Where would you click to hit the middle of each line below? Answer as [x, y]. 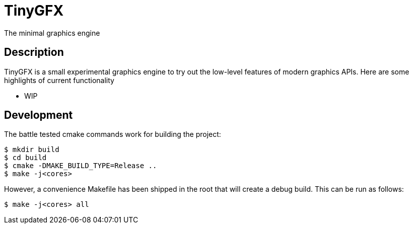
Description [34, 52]
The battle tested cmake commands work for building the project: [113, 134]
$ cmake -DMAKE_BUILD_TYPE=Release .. [81, 166]
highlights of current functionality [59, 80]
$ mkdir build [32, 150]
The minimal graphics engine [52, 33]
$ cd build [25, 158]
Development [39, 115]
